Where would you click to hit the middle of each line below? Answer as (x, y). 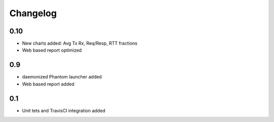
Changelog (33, 13)
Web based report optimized (52, 50)
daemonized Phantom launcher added (62, 77)
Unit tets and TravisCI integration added (64, 110)
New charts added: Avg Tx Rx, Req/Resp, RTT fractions (80, 44)
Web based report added (48, 84)
